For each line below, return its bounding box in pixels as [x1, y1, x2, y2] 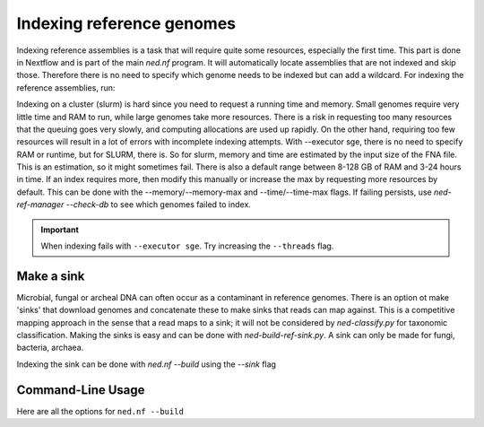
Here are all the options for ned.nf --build [16, 405, 184, 416]
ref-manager [16, 199, 65, 210]
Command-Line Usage [16, 382, 145, 397]
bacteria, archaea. [16, 342, 84, 353]
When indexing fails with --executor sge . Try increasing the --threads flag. [40, 240, 334, 251]
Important [40, 224, 80, 235]
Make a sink [16, 268, 85, 283]
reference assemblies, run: [16, 82, 116, 93]
